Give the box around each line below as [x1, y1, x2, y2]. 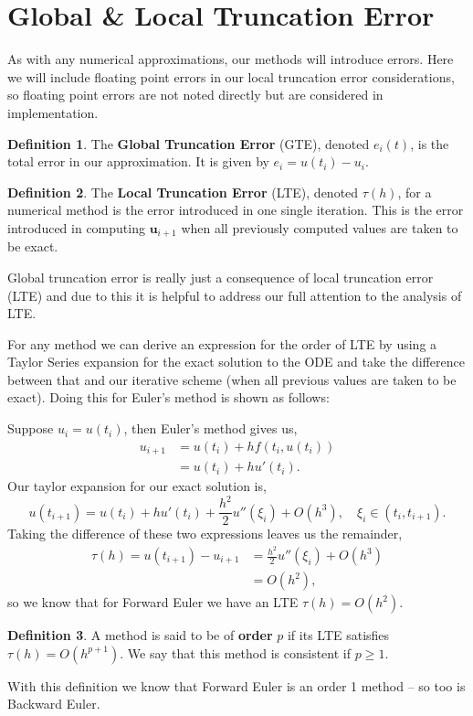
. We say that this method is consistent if [120, 643, 352, 662]
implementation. [7, 102, 99, 122]
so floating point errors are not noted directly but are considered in [7, 85, 384, 104]
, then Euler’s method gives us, [123, 419, 298, 438]
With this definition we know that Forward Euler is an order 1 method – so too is [7, 676, 466, 695]
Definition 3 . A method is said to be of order [7, 625, 273, 645]
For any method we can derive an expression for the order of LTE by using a [7, 334, 437, 353]
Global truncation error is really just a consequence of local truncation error [7, 267, 434, 286]
